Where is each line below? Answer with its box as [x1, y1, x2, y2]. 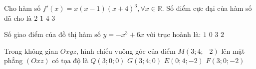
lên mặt [221, 45, 245, 56]
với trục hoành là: [146, 29, 201, 39]
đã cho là [4, 12, 32, 23]
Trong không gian [4, 45, 58, 56]
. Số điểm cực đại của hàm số [162, 3, 252, 13]
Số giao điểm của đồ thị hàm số [4, 29, 101, 39]
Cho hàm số [4, 3, 41, 13]
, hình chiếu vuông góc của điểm [76, 45, 176, 56]
